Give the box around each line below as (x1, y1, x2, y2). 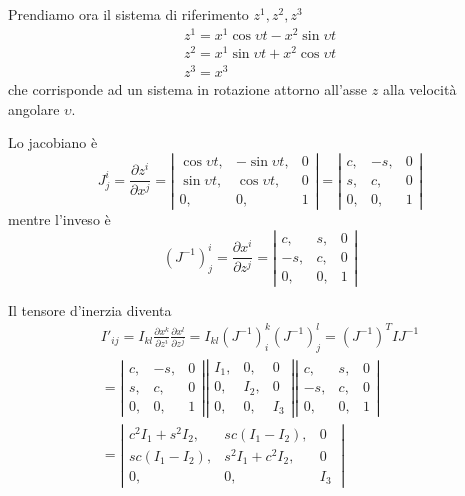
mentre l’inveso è (8, 208, 111, 229)
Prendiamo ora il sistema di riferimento (8, 4, 249, 24)
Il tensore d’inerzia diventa (8, 299, 172, 320)
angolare (8, 98, 60, 119)
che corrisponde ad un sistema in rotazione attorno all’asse (8, 78, 368, 99)
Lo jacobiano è (8, 132, 98, 153)
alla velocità (382, 78, 457, 99)
